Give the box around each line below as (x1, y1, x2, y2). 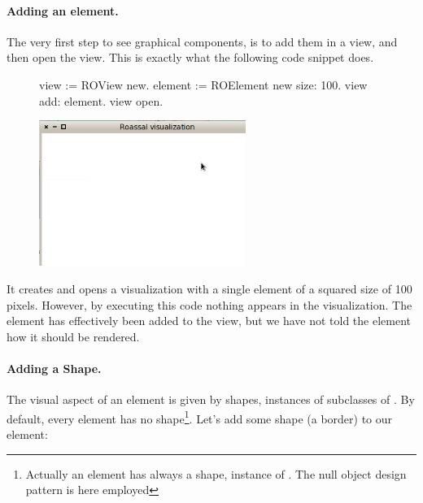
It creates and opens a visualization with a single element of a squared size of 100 (7, 280, 412, 297)
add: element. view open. (39, 92, 164, 109)
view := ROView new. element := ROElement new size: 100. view (39, 76, 368, 93)
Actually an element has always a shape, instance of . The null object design (25, 465, 407, 482)
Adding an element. (7, 2, 119, 19)
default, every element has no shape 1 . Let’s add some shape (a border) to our (7, 407, 393, 427)
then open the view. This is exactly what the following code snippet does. (7, 49, 374, 66)
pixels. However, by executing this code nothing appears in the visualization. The (7, 296, 412, 313)
